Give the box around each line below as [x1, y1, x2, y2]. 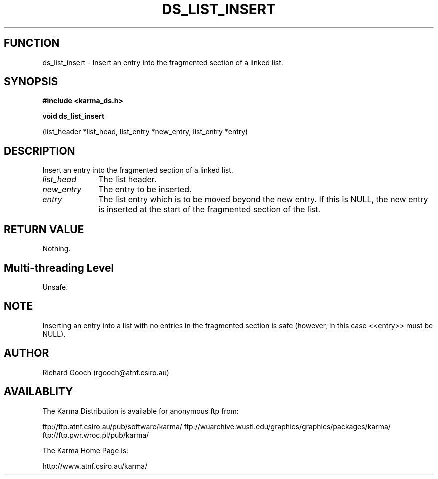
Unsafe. [42, 282, 68, 291]
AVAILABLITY [4, 385, 73, 398]
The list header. [98, 174, 157, 185]
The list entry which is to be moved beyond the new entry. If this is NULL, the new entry [98, 194, 428, 205]
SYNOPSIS [4, 75, 58, 88]
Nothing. [42, 244, 71, 253]
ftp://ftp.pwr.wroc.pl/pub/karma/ [42, 430, 149, 439]
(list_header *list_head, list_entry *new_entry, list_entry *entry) [42, 127, 248, 136]
